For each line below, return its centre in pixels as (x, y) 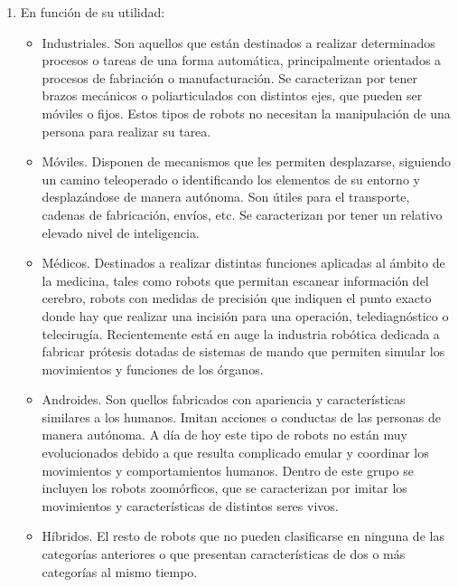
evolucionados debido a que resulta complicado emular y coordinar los (235, 453)
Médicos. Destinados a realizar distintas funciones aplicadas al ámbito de (243, 263)
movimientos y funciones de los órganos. (153, 369)
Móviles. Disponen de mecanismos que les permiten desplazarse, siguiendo (246, 161)
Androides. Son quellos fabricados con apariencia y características (224, 399)
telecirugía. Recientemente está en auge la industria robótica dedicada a (241, 333)
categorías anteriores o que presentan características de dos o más (224, 554)
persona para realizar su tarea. (126, 131)
